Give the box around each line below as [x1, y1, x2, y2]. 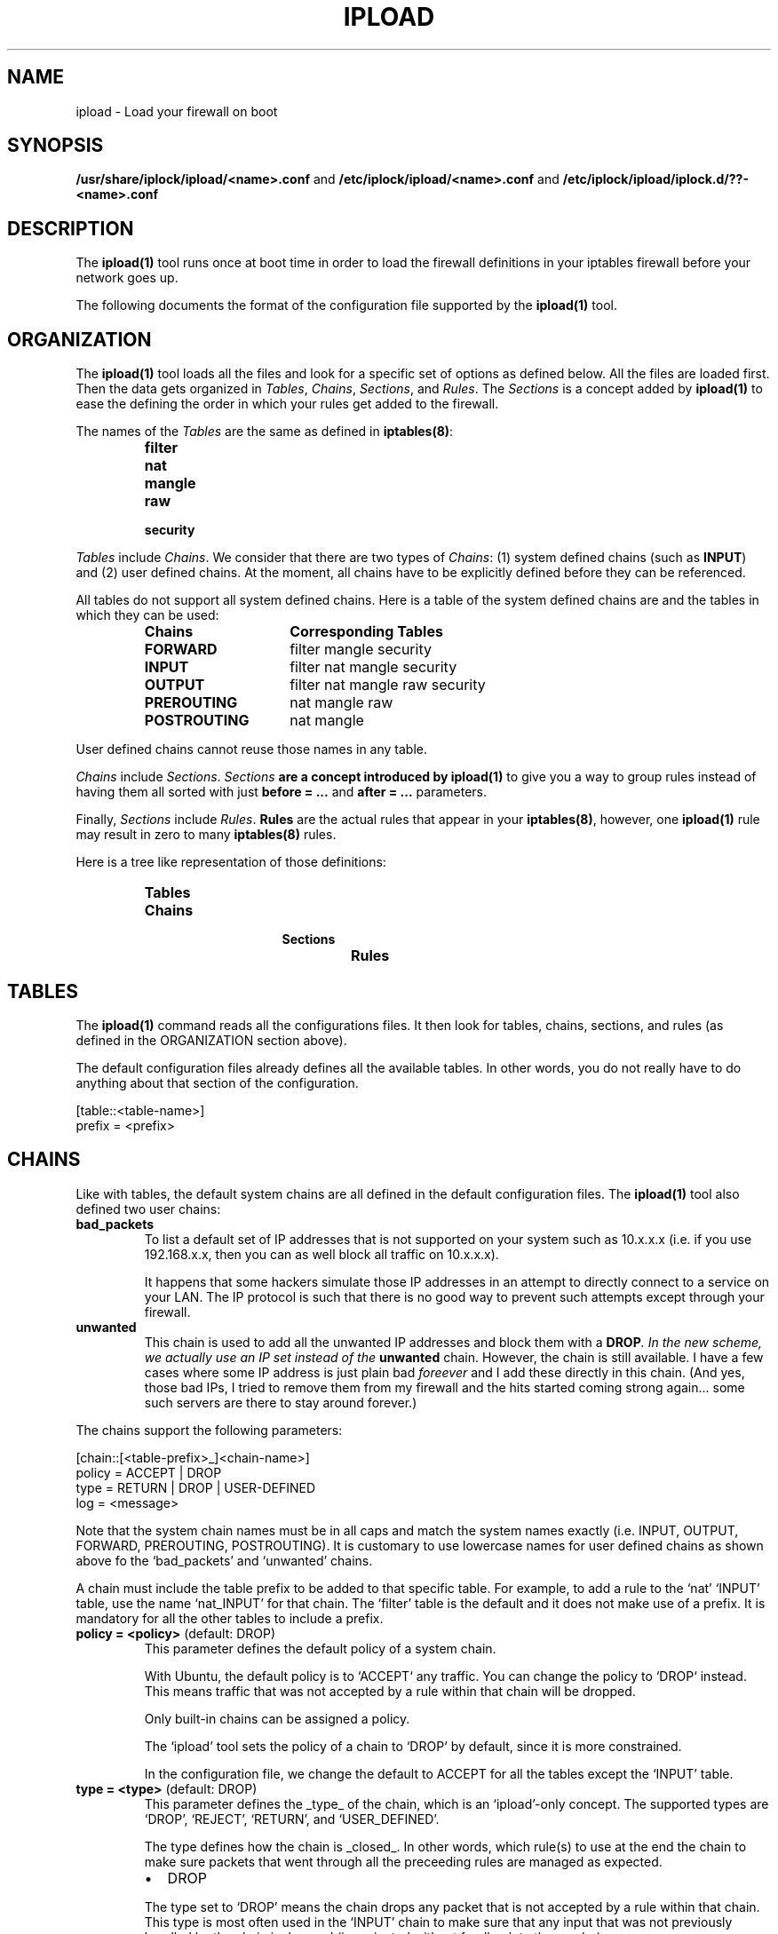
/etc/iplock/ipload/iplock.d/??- [562, 171, 749, 187]
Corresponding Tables [290, 622, 443, 641]
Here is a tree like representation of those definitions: [75, 854, 386, 870]
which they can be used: [75, 607, 219, 623]
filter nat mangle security [290, 658, 457, 677]
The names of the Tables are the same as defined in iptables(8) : [75, 424, 454, 440]
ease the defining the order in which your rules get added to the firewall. [75, 396, 499, 412]
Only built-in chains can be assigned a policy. [144, 1710, 410, 1726]
